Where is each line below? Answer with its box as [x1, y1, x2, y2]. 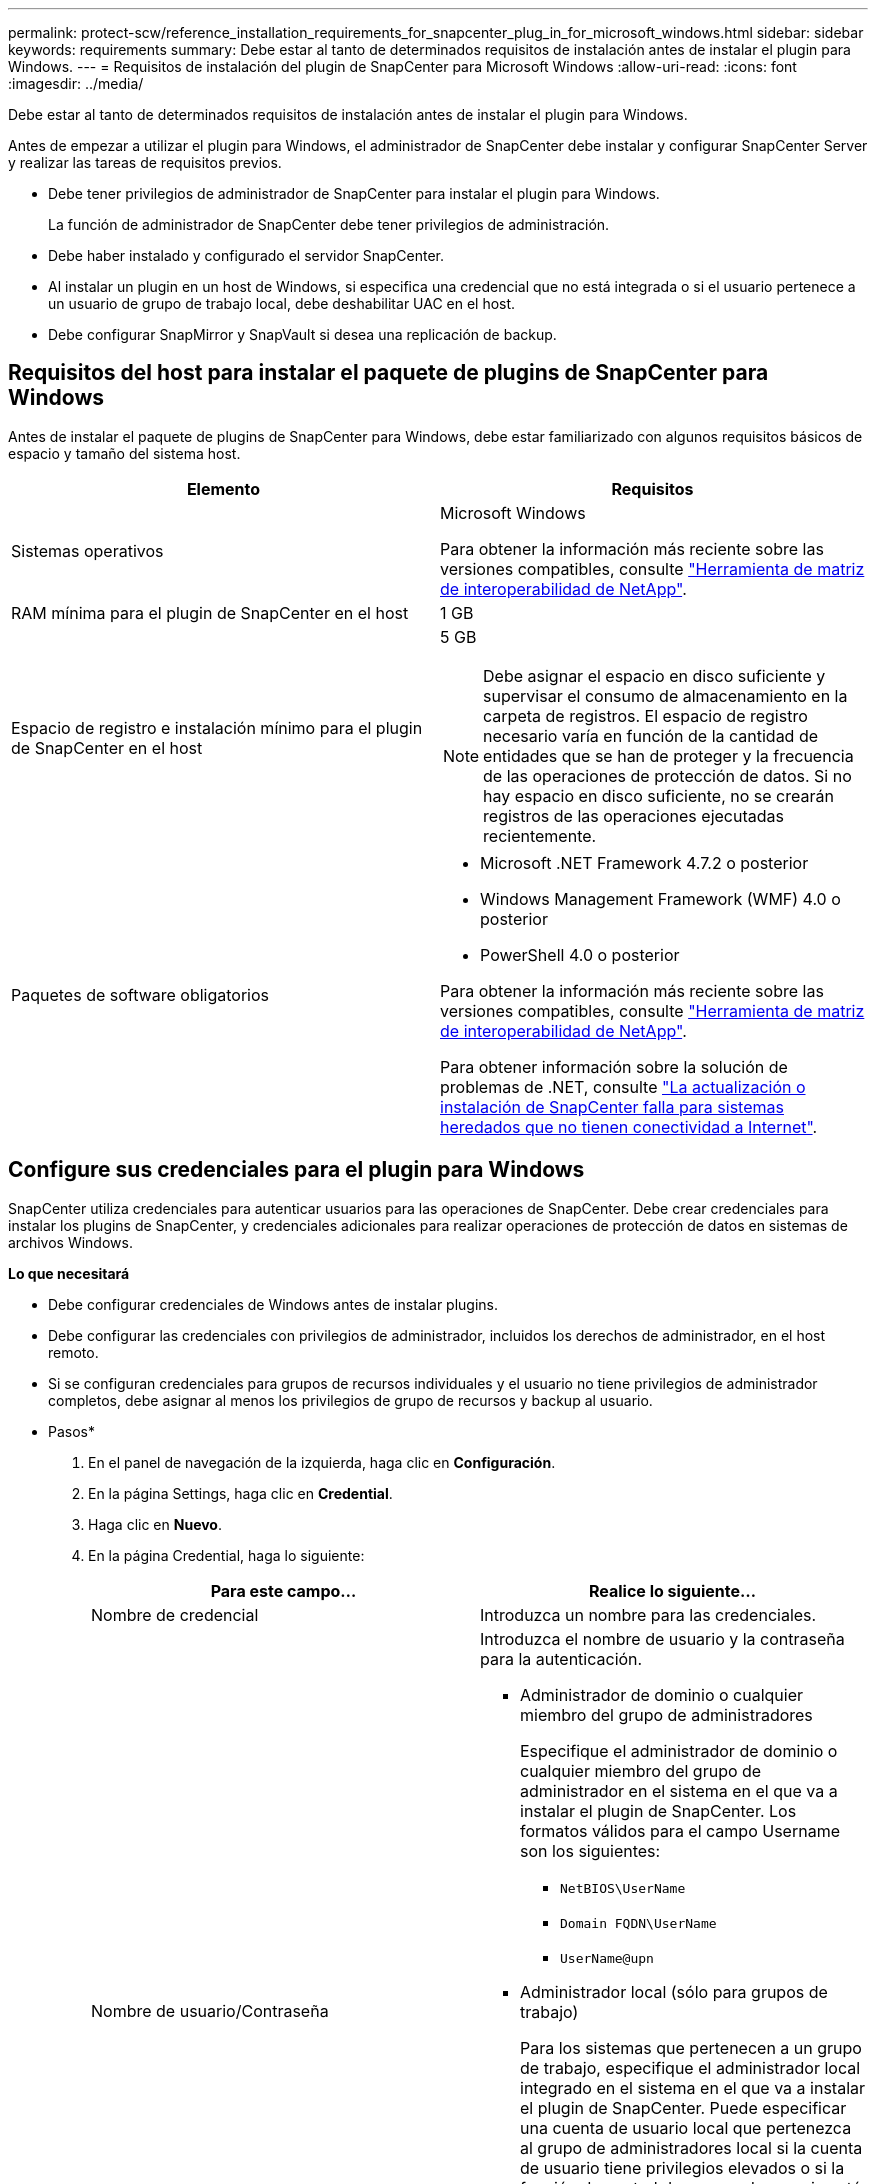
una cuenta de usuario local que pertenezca [520, 2117, 852, 2138]
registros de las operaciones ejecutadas [483, 805, 784, 826]
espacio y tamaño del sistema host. [8, 444, 241, 462]
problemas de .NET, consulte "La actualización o [440, 1076, 806, 1097]
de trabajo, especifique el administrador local [520, 2057, 861, 2078]
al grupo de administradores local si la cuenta [520, 2137, 863, 2158]
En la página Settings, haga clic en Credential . [88, 1484, 393, 1502]
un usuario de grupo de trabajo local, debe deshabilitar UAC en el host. [48, 295, 516, 312]
